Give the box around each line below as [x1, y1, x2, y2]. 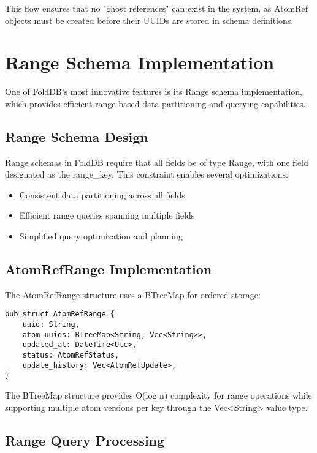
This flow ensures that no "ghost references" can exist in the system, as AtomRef [5, 2, 308, 14]
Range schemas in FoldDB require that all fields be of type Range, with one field [5, 155, 308, 168]
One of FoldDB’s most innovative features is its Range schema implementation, [5, 85, 303, 98]
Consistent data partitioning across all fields [19, 188, 185, 201]
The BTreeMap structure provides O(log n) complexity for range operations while [5, 389, 312, 402]
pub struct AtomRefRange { [5, 310, 115, 319]
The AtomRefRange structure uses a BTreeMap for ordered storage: [5, 288, 261, 301]
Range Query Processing [5, 430, 165, 449]
